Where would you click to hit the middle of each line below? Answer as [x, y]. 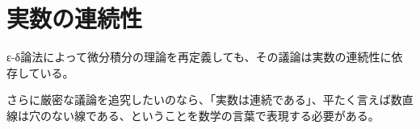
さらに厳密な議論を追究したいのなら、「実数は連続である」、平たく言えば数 [204, 100]
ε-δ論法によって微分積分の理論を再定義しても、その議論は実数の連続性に [199, 57]
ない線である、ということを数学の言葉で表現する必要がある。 [215, 115]
